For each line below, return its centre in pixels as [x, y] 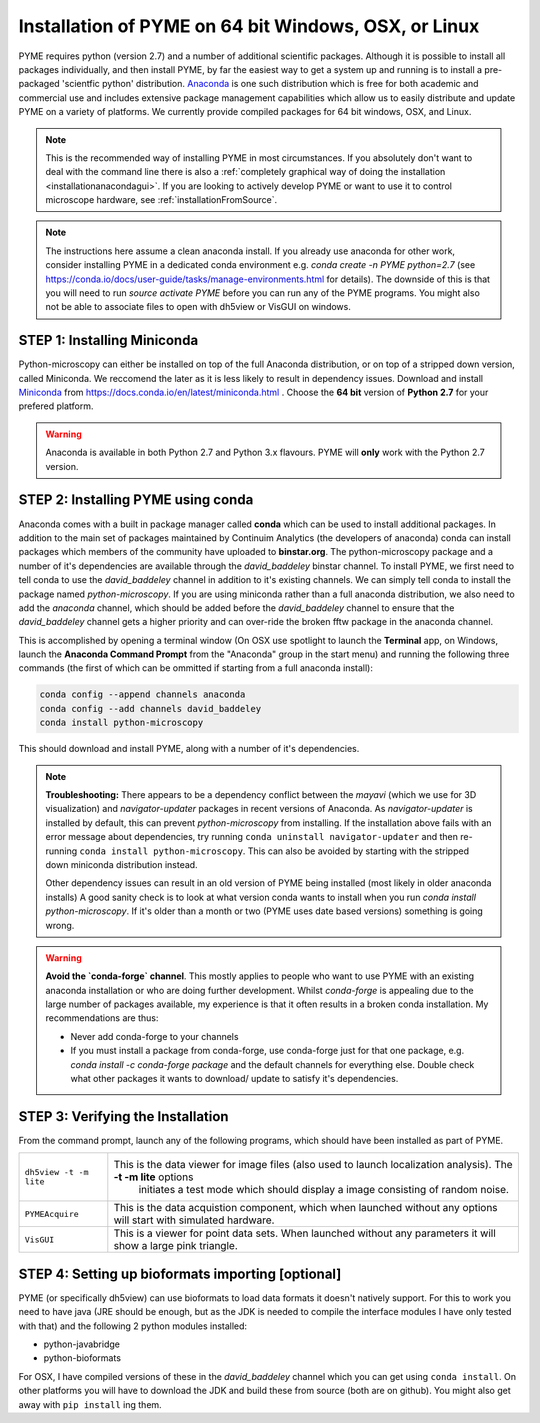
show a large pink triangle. [176, 1246]
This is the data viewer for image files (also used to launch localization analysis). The [313, 1165]
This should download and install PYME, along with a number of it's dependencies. [189, 749]
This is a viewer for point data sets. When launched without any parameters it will [305, 1233]
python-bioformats [82, 1358]
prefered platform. [56, 406]
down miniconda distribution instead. [122, 864]
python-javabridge [81, 1344]
